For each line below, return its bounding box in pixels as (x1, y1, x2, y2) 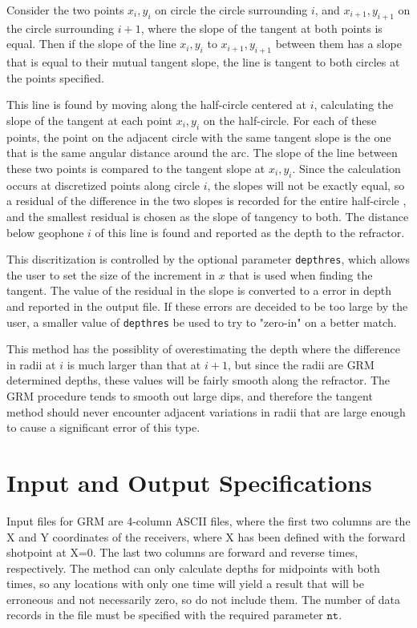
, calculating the (314, 96, 394, 113)
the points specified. (6, 69, 104, 86)
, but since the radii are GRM (227, 356, 374, 372)
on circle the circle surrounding (155, 2, 308, 18)
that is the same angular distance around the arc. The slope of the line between (6, 144, 398, 161)
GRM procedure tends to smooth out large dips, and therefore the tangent (6, 388, 373, 404)
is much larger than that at (67, 356, 201, 372)
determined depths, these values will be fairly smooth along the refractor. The (6, 372, 391, 388)
